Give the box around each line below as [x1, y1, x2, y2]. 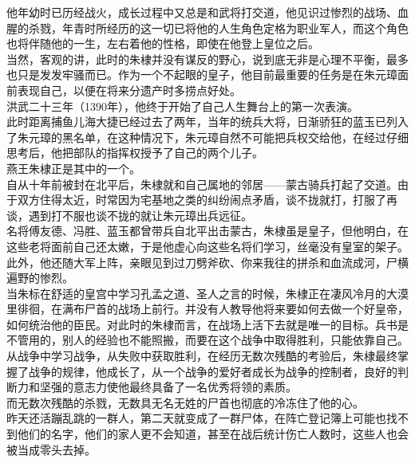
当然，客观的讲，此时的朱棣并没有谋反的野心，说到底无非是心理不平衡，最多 [6, 50, 409, 67]
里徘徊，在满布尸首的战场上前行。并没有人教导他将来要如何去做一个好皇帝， [6, 300, 409, 317]
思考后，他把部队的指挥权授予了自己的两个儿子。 [6, 144, 263, 161]
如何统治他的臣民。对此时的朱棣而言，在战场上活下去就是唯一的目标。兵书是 [6, 316, 409, 332]
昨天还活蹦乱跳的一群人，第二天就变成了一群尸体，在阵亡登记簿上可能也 [6, 410, 386, 426]
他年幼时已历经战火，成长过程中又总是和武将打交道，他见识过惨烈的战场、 [6, 4, 397, 20]
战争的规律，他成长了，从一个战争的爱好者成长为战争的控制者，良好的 [28, 363, 397, 379]
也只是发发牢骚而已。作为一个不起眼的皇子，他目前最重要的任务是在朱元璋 [6, 66, 397, 83]
